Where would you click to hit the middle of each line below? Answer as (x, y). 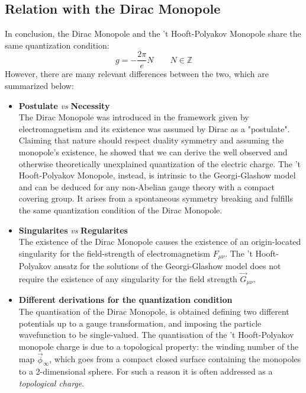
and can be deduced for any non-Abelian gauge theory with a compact (146, 186)
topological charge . (51, 383)
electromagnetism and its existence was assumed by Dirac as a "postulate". (154, 128)
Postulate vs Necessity (64, 105)
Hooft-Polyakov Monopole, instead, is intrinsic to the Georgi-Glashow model (157, 175)
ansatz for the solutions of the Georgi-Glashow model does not (168, 266)
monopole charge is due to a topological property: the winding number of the (159, 346)
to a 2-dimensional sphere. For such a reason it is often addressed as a (146, 371)
